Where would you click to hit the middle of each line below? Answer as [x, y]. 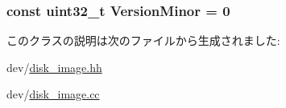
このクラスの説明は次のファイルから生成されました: [143, 40]
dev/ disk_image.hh [54, 67]
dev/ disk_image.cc [53, 94]
